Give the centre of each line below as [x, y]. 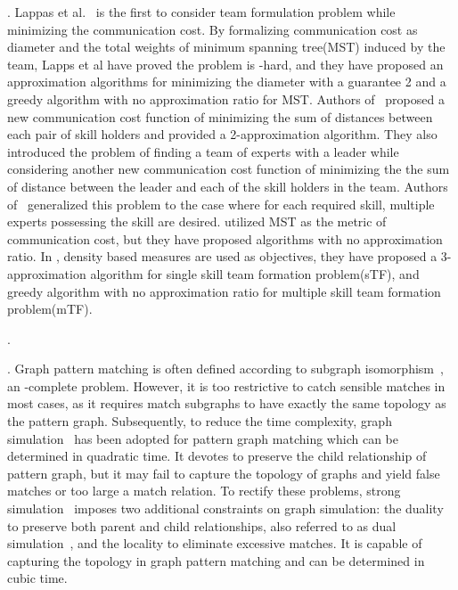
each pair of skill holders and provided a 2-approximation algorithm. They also [222, 134]
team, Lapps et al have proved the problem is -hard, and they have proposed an [225, 64]
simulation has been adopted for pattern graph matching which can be [203, 438]
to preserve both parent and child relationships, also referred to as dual [202, 525]
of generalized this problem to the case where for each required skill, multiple [221, 204]
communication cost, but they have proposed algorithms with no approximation [225, 238]
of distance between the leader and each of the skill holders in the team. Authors [228, 186]
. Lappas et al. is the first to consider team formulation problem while [201, 12]
